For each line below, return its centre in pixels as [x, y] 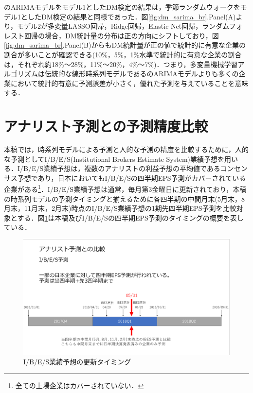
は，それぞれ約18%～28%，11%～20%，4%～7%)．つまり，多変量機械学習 [121, 64]
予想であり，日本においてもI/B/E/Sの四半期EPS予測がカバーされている [132, 178]
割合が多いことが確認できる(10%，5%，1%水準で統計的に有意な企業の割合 [123, 54]
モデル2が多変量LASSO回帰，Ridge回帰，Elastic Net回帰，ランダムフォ [130, 26]
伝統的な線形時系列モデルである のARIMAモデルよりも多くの [142, 74]
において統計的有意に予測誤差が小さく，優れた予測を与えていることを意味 [129, 83]
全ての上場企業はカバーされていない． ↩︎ [80, 385]
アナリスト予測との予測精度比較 [106, 126]
